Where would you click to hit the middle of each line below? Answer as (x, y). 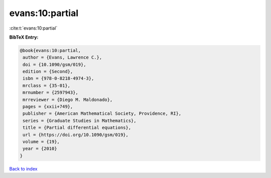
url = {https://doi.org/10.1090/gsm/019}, (76, 135)
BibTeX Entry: (24, 37)
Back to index (23, 168)
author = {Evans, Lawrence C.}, (62, 57)
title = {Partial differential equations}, (77, 128)
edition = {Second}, (48, 72)
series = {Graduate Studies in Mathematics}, (80, 121)
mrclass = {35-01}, (46, 85)
